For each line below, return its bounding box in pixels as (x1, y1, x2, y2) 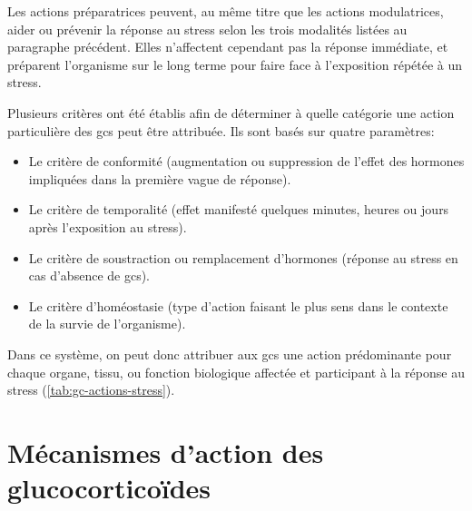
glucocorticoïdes (7, 469, 211, 506)
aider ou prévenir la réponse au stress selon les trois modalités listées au (7, 19, 408, 38)
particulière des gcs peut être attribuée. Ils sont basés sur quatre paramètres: (7, 121, 435, 140)
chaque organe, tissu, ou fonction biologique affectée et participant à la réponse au (7, 362, 465, 381)
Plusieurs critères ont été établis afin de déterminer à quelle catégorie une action (7, 103, 455, 122)
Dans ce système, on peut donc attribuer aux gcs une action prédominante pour (7, 344, 452, 363)
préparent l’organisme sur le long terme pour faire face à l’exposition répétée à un (7, 54, 463, 74)
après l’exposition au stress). (28, 217, 187, 236)
